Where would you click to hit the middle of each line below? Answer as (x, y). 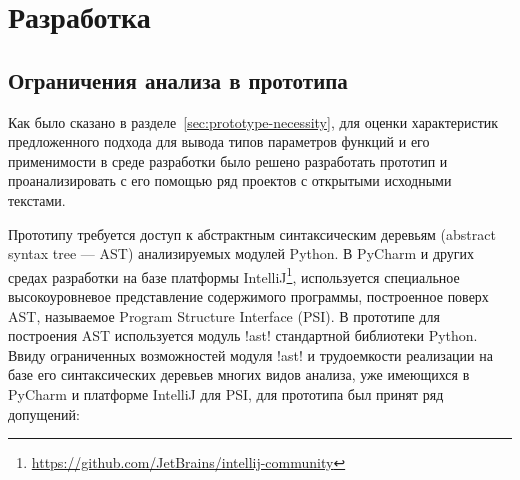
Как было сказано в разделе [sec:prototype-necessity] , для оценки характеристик (253, 121)
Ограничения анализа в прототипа (178, 79)
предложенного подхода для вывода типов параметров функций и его (219, 141)
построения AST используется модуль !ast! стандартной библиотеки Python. (243, 335)
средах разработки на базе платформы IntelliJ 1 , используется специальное (234, 275)
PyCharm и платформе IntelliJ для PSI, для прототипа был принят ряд (226, 393)
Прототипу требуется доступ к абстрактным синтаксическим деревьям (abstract (252, 233)
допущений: (44, 413)
